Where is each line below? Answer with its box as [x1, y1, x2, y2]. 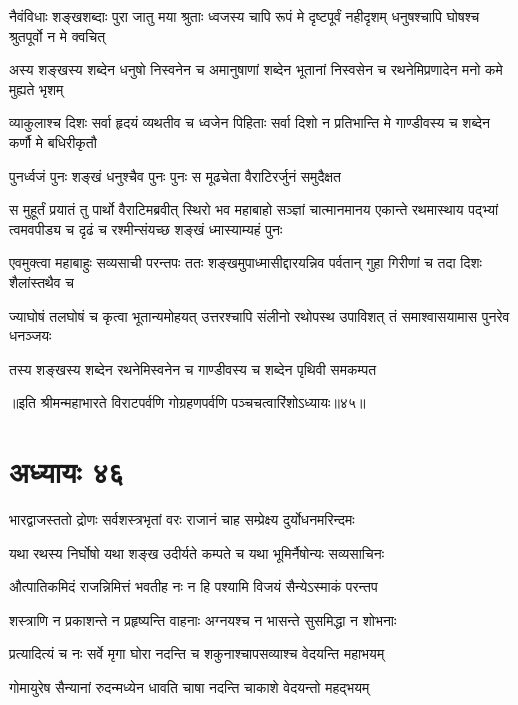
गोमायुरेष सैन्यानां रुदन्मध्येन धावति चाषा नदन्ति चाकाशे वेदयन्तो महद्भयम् [9, 677, 370, 697]
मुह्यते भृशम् [9, 78, 64, 99]
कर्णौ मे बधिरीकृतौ [9, 131, 97, 152]
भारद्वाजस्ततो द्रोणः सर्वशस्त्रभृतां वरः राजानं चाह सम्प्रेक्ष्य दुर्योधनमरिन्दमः [9, 509, 355, 530]
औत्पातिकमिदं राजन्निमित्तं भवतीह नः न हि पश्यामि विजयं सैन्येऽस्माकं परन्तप [9, 576, 378, 597]
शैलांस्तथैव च [9, 271, 74, 292]
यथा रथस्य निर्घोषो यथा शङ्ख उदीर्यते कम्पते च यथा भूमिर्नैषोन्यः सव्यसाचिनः [9, 542, 384, 563]
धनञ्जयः [9, 325, 52, 346]
